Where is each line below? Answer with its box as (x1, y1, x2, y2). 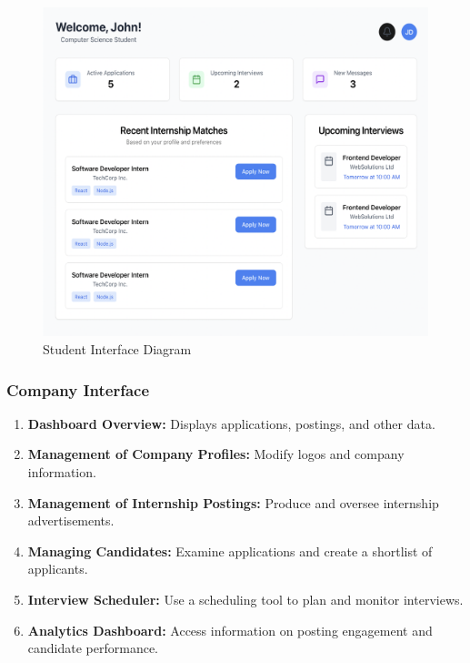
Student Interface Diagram (43, 340, 192, 359)
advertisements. (27, 511, 115, 530)
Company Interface (6, 378, 150, 401)
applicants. (27, 559, 88, 578)
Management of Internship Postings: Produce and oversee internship (27, 493, 439, 512)
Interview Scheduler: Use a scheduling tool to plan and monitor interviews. (27, 590, 464, 609)
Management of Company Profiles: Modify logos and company (27, 444, 405, 464)
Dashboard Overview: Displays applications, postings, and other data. (27, 413, 435, 433)
